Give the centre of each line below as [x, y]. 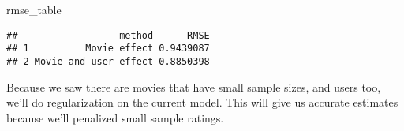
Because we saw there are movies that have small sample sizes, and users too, [194, 86]
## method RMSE [108, 35]
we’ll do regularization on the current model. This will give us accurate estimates [202, 102]
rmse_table [34, 9]
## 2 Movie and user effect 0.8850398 [108, 61]
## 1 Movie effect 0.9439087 [108, 49]
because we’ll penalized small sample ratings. [115, 117]
